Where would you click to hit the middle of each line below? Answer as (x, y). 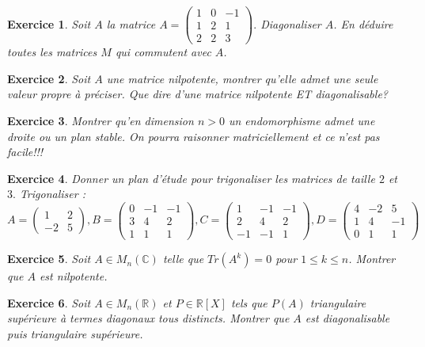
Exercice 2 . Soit (49, 78)
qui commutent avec (163, 52)
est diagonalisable (347, 318)
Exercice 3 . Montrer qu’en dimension (101, 120)
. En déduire (363, 23)
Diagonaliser (291, 23)
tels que (249, 302)
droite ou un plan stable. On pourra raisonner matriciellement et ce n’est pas (194, 136)
